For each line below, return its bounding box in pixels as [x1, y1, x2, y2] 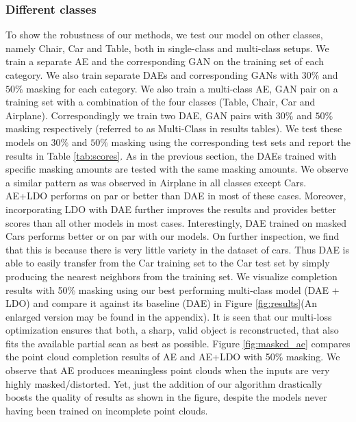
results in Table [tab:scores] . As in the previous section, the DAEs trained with [5, 148, 337, 162]
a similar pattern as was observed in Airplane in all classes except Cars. [5, 175, 307, 189]
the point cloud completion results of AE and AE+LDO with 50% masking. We [5, 349, 340, 364]
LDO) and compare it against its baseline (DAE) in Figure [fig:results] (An [5, 296, 317, 310]
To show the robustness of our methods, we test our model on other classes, [5, 27, 323, 42]
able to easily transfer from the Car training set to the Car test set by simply [5, 256, 330, 270]
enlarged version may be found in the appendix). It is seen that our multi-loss [5, 309, 332, 323]
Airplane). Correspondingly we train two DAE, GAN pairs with [5, 108, 273, 122]
